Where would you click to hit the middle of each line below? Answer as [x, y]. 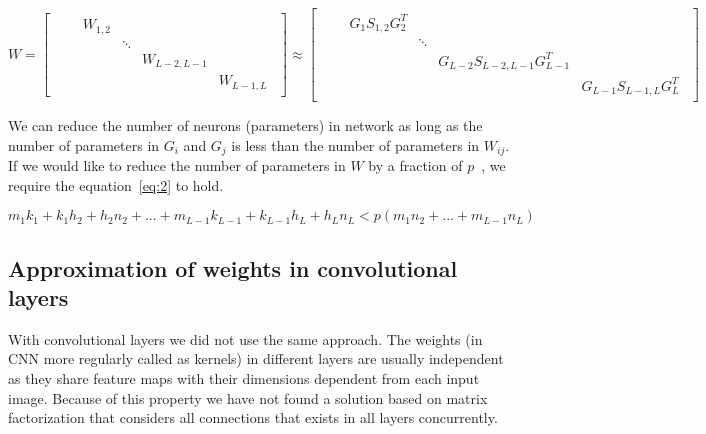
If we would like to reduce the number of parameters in [177, 165]
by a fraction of [415, 165]
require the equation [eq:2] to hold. [116, 184]
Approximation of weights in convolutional [233, 267]
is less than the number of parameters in [355, 144]
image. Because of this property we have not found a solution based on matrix [248, 397]
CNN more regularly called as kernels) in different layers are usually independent [256, 358]
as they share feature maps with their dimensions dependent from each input [244, 378]
